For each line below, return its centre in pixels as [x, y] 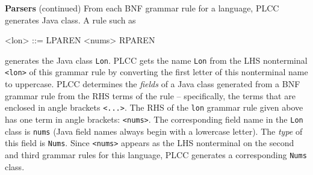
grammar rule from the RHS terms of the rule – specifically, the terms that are [150, 95]
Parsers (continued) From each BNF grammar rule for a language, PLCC [142, 8]
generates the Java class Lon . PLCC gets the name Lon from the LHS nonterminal [156, 60]
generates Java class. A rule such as [70, 20]
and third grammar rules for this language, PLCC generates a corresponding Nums [156, 154]
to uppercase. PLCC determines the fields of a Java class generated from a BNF [153, 84]
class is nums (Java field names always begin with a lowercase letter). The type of [154, 131]
